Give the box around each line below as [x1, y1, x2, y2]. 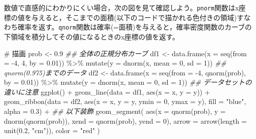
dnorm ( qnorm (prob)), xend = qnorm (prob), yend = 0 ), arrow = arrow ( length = [4, 115, 247, 126]
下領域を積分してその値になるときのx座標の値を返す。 [4, 31, 180, 41]
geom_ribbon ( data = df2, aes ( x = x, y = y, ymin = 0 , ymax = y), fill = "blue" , [4, 96, 246, 106]
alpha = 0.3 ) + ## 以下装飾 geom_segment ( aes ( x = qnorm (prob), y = [4, 106, 226, 116]
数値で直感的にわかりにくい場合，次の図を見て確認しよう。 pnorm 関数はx [4, 2, 239, 12]
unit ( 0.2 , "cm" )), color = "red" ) [4, 125, 100, 136]
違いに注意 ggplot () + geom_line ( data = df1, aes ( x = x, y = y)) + [4, 86, 210, 97]
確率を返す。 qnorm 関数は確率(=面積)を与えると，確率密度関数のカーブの [17, 22, 252, 32]
